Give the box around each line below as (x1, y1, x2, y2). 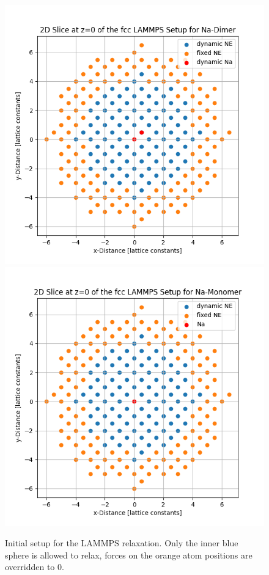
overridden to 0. (5, 560, 64, 573)
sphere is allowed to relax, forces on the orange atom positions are (5, 548, 252, 561)
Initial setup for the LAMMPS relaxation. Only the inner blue (5, 537, 238, 549)
